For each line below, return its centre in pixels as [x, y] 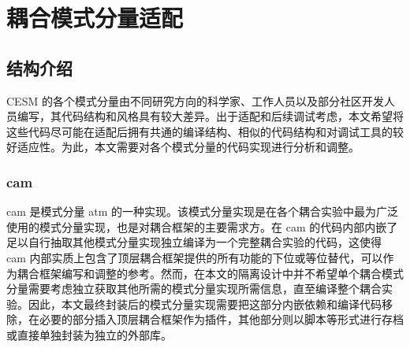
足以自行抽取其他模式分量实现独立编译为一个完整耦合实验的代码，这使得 [194, 242]
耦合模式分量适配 [95, 18]
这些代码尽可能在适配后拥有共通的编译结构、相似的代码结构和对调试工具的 [199, 131]
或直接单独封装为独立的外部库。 [89, 334]
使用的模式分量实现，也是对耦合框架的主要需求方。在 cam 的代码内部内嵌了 [202, 226]
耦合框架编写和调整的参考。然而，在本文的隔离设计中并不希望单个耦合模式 [210, 273]
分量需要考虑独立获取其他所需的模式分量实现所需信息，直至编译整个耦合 [194, 289]
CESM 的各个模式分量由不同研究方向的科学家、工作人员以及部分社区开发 [195, 100]
